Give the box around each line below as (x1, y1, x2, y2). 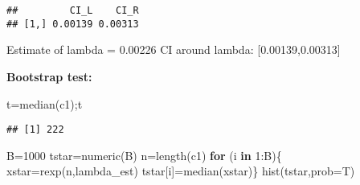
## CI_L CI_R (6, 5, 139, 16)
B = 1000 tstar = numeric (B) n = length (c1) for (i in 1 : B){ (6, 146, 282, 163)
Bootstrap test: (6, 68, 92, 84)
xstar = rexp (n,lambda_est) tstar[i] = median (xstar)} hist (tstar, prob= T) (6, 162, 355, 179)
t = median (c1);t (6, 95, 83, 112)
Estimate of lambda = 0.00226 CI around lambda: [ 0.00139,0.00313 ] (6, 41, 341, 58)
